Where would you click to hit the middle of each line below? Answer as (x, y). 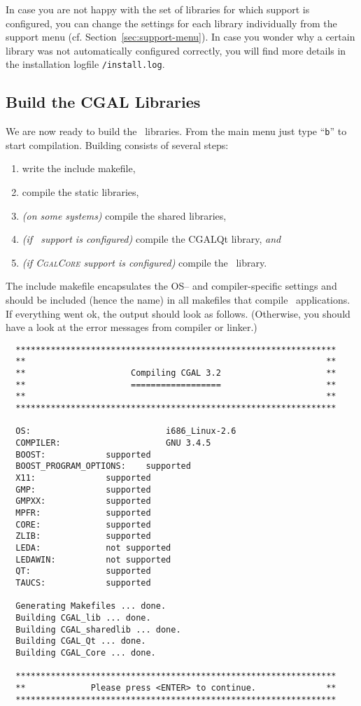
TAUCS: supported (83, 583)
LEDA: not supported (93, 548)
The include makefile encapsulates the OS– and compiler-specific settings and (171, 286)
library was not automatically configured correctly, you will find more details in (176, 50)
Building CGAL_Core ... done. (86, 652)
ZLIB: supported (83, 536)
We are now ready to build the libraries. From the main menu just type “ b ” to (176, 131)
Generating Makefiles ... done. (91, 606)
